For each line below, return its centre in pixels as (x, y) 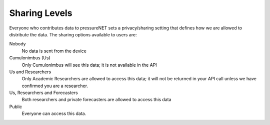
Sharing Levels (41, 13)
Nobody (17, 44)
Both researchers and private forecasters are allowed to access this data (97, 100)
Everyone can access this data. (54, 114)
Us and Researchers (30, 72)
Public (16, 107)
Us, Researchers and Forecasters (43, 93)
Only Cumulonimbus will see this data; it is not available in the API (89, 65)
